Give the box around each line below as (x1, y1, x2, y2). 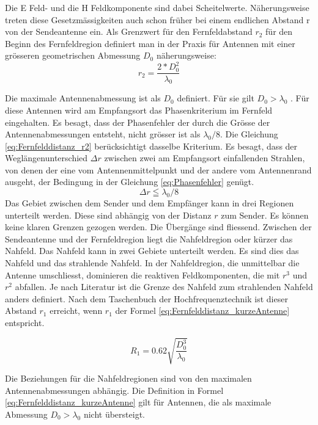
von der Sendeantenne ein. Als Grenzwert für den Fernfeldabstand (5, 25, 253, 38)
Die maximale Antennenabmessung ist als (5, 92, 161, 104)
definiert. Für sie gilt (177, 92, 254, 104)
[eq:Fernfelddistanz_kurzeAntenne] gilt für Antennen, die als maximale (5, 396, 272, 409)
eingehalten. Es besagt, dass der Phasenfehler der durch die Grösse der (5, 115, 270, 128)
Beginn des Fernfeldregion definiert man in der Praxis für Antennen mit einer (5, 37, 295, 49)
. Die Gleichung (220, 128, 278, 140)
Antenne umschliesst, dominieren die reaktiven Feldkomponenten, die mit (5, 268, 280, 281)
